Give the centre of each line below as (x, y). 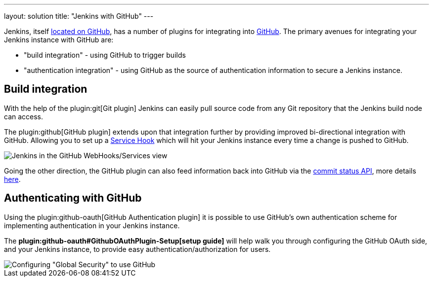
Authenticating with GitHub (73, 198)
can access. (24, 116)
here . (12, 179)
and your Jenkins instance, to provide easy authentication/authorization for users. (137, 249)
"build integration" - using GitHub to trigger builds (105, 55)
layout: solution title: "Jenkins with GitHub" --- (79, 16)
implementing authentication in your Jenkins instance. (92, 225)
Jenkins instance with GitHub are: (59, 40)
